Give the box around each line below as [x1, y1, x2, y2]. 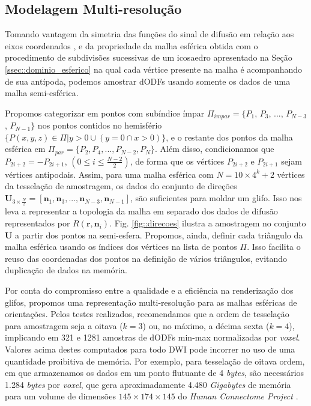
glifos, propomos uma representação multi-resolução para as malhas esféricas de [5, 295, 297, 308]
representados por [5, 217, 70, 229]
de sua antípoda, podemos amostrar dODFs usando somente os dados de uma [5, 74, 291, 87]
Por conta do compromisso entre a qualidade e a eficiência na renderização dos [5, 284, 294, 297]
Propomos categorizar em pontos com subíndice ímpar [5, 106, 205, 119]
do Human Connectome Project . [178, 390, 298, 402]
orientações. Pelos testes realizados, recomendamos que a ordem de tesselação [5, 308, 289, 320]
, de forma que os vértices [130, 154, 225, 167]
